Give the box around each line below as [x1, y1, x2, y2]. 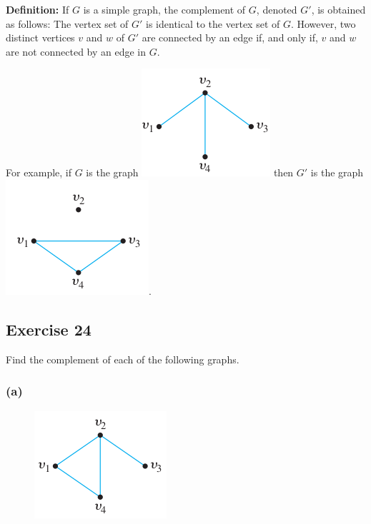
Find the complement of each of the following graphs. [6, 351, 239, 366]
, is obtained [311, 2, 366, 16]
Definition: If [6, 2, 69, 16]
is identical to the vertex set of [146, 16, 280, 31]
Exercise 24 [6, 318, 91, 340]
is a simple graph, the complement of [83, 2, 246, 16]
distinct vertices [6, 30, 75, 45]
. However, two [290, 16, 356, 31]
